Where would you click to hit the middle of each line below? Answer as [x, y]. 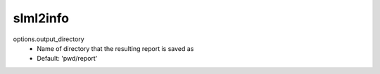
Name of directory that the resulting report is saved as [115, 48]
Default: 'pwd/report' [67, 59]
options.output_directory [49, 39]
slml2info [41, 18]
